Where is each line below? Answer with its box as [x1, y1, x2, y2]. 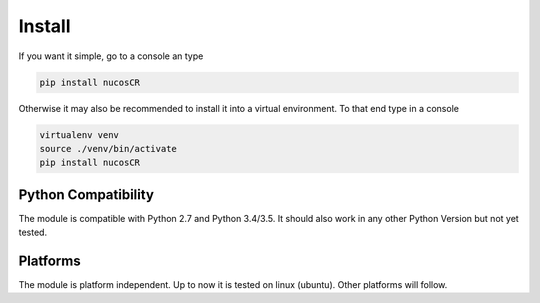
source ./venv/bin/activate [39, 143, 177, 154]
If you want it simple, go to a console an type [18, 50, 204, 62]
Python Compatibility [18, 186, 155, 203]
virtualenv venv [39, 129, 120, 140]
